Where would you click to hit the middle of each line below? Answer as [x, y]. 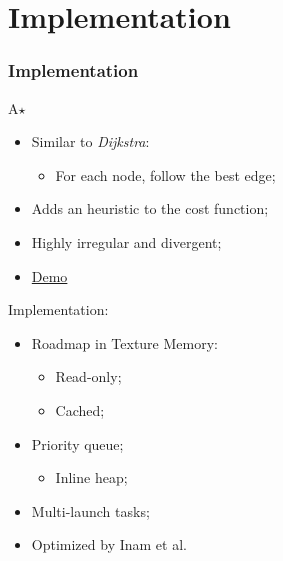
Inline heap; [91, 477]
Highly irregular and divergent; [126, 241]
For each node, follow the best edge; [165, 174]
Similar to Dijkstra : [90, 141]
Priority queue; [77, 443]
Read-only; [88, 376]
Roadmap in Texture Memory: [124, 342]
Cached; [80, 409]
